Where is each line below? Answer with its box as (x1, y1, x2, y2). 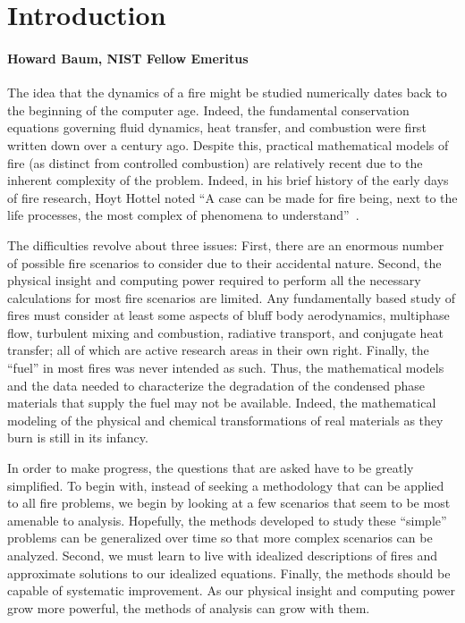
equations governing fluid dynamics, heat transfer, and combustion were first (7, 118, 427, 137)
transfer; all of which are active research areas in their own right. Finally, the (7, 341, 429, 359)
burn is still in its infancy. (7, 428, 148, 447)
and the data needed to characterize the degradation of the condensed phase (7, 375, 425, 394)
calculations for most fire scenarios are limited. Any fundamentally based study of (7, 288, 456, 307)
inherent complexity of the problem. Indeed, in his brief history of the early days (7, 171, 449, 189)
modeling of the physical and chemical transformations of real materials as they (7, 410, 444, 429)
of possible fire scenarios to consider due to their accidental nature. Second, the (7, 253, 442, 272)
